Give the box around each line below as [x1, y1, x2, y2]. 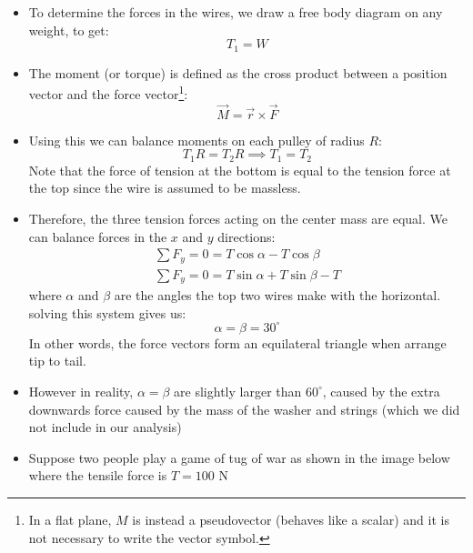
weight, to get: [28, 20, 109, 39]
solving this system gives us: [28, 303, 186, 322]
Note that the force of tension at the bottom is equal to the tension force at [28, 160, 451, 179]
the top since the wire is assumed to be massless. [28, 178, 301, 197]
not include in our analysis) [28, 417, 182, 437]
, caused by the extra [322, 381, 440, 400]
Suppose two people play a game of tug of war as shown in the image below [28, 447, 450, 467]
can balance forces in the [28, 226, 167, 246]
